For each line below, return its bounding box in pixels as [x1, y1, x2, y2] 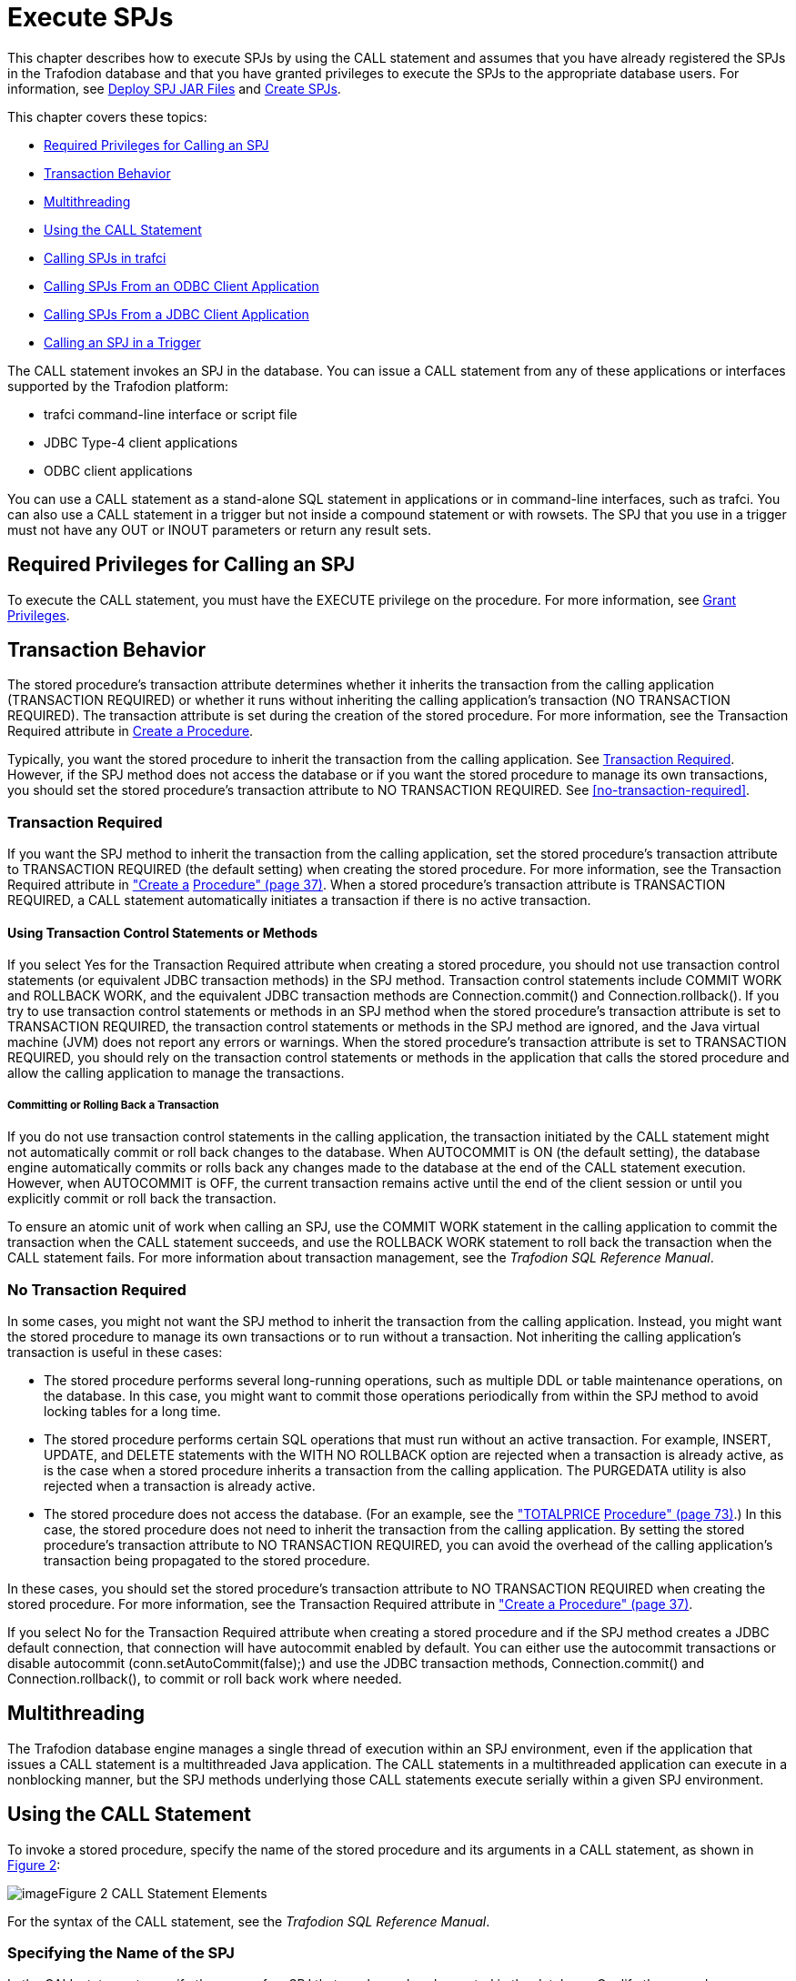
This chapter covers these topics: [7, 108, 207, 125]
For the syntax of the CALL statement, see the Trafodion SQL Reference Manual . [7, 1913, 490, 1929]
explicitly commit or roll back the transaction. [7, 1191, 277, 1207]
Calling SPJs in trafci [44, 249, 166, 266]
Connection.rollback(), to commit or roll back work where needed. [7, 1670, 402, 1686]
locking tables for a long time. [44, 1403, 221, 1419]
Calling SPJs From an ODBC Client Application [44, 277, 319, 294]
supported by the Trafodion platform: [7, 377, 228, 394]
